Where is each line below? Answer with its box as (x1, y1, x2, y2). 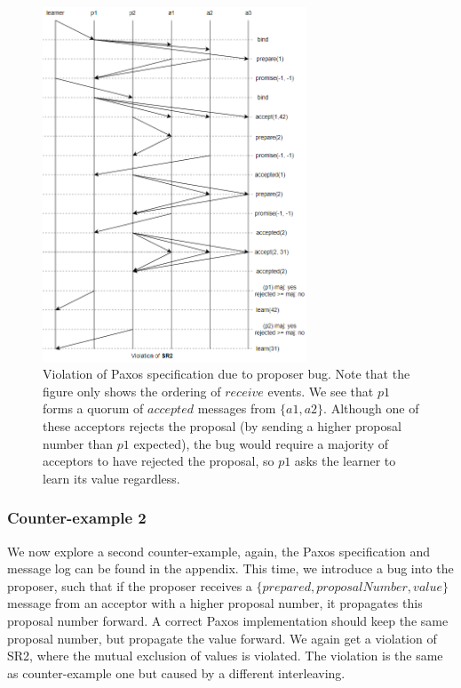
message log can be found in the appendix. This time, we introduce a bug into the (7, 559, 454, 578)
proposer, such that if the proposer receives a (7, 576, 252, 595)
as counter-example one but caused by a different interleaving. (7, 663, 346, 682)
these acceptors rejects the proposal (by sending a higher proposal (43, 416, 401, 435)
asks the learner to (294, 452, 396, 470)
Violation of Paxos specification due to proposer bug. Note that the (43, 364, 410, 383)
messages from (197, 399, 276, 418)
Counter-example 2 (7, 507, 147, 529)
